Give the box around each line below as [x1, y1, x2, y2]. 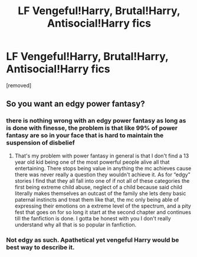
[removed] [6, 81, 32, 89]
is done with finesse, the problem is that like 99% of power [6, 124, 178, 132]
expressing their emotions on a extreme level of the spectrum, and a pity [14, 202, 192, 209]
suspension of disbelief [6, 139, 75, 147]
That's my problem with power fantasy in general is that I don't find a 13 [14, 152, 189, 159]
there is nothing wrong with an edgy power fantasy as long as [6, 117, 186, 125]
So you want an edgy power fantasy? [6, 99, 146, 109]
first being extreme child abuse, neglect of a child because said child [14, 183, 183, 190]
